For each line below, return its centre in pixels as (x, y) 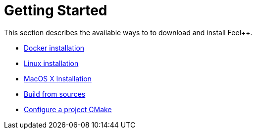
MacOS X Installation (58, 78)
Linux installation (51, 63)
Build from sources (55, 94)
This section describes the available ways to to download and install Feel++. (128, 32)
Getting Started (56, 10)
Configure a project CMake (68, 109)
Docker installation (54, 48)
